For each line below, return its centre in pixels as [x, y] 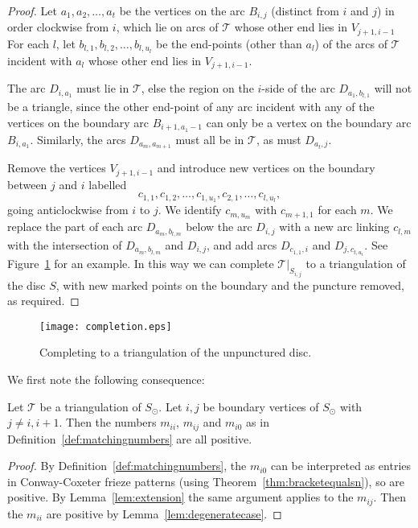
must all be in [210, 139]
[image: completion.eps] [106, 326]
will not [393, 88]
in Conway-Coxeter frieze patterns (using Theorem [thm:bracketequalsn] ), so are [206, 481]
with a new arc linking [334, 227]
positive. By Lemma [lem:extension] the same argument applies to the [180, 497]
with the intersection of [65, 245]
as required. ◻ [43, 301]
